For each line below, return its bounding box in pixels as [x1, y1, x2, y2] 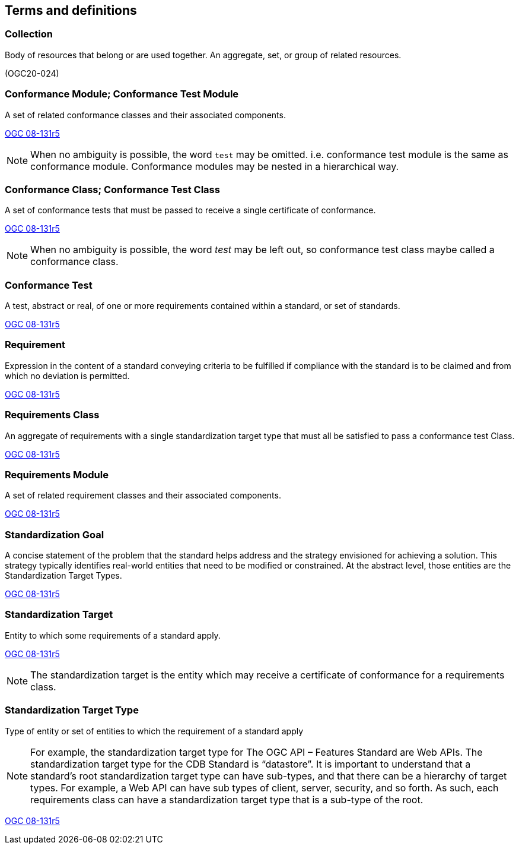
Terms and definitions [5, 3, 137, 18]
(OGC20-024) [5, 68, 59, 78]
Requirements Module [5, 468, 109, 481]
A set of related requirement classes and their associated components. [5, 490, 281, 501]
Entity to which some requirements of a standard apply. [5, 630, 221, 640]
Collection [5, 28, 53, 40]
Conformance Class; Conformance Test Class [5, 183, 220, 195]
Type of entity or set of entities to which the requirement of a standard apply [5, 725, 304, 736]
